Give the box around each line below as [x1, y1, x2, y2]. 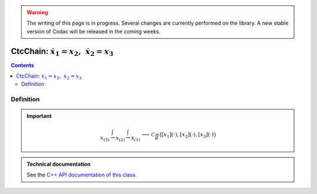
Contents [11, 62, 35, 69]
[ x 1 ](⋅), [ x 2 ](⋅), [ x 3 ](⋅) [161, 131, 214, 139]
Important [26, 112, 52, 120]
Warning [26, 9, 48, 16]
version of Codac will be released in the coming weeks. [26, 28, 161, 35]
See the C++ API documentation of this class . [26, 171, 137, 179]
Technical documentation [26, 160, 91, 168]
